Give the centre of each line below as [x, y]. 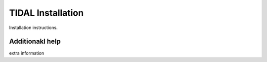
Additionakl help [35, 42]
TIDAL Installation [46, 13]
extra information [27, 53]
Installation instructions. [33, 28]
